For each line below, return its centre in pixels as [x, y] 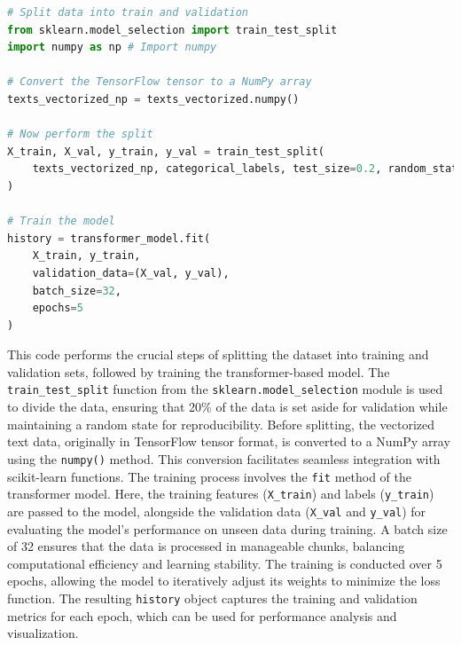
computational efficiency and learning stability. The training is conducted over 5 [225, 563]
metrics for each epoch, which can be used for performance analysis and [202, 615]
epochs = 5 [58, 308]
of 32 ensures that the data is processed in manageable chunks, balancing [206, 546]
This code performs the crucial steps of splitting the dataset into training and [218, 354]
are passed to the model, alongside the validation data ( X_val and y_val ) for [217, 511]
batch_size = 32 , [77, 291]
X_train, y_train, [86, 256]
